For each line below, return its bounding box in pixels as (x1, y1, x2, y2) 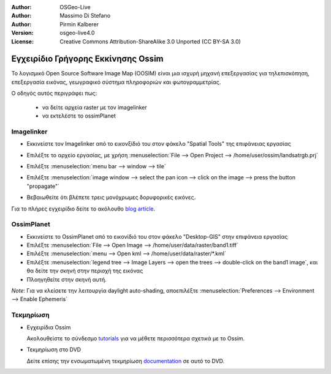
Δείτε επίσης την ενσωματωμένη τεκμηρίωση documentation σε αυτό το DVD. (26, 357, 225, 364)
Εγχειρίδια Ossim (26, 323, 71, 331)
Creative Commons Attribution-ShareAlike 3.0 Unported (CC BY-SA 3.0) (59, 37, 242, 45)
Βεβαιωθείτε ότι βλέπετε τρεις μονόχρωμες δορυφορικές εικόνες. (26, 193, 196, 201)
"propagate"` (26, 182, 59, 190)
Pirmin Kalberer (59, 20, 99, 28)
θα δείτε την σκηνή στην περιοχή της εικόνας (26, 267, 143, 275)
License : (11, 37, 34, 45)
